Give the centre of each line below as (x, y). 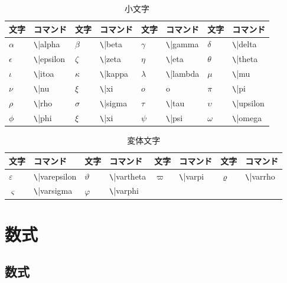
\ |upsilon (248, 103)
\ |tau (175, 103)
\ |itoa (44, 74)
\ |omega (247, 117)
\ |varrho (260, 176)
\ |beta (111, 44)
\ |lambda (183, 74)
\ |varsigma (53, 191)
